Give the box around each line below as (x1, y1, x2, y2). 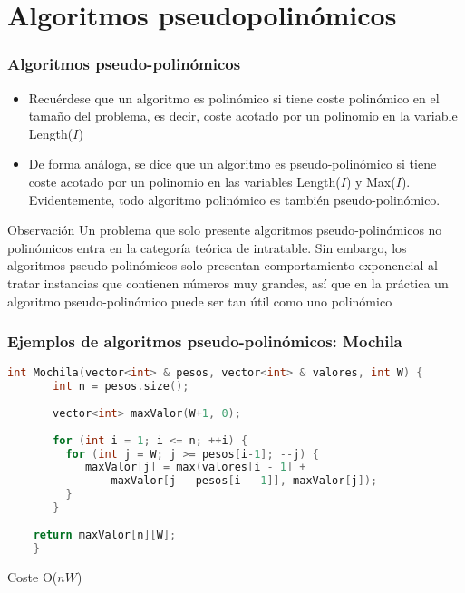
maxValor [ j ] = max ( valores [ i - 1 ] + (84, 461, 306, 474)
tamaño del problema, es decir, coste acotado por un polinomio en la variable (28, 106, 458, 125)
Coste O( (7, 567, 58, 586)
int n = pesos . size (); (53, 380, 189, 394)
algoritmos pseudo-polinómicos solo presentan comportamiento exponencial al (7, 256, 438, 275)
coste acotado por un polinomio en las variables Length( (28, 171, 341, 190)
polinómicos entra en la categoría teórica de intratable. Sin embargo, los (7, 238, 407, 257)
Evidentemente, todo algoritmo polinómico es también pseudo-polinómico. (28, 190, 441, 209)
